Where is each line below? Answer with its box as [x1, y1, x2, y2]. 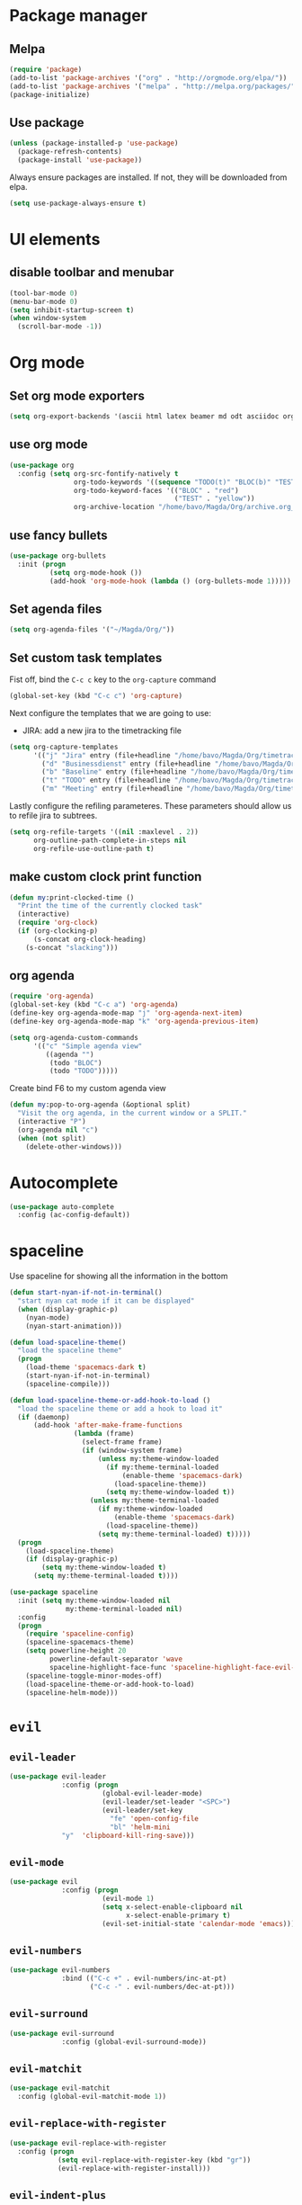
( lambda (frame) [73, 1430, 135, 1439]
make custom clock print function [9, 869, 202, 884]
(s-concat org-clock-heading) [32, 935, 147, 944]
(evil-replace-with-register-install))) [57, 2164, 211, 2173]
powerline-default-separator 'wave [49, 1654, 182, 1664]
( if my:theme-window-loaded [97, 1504, 203, 1514]
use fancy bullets [9, 527, 108, 542]
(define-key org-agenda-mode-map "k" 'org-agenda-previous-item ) [9, 1017, 259, 1026]
